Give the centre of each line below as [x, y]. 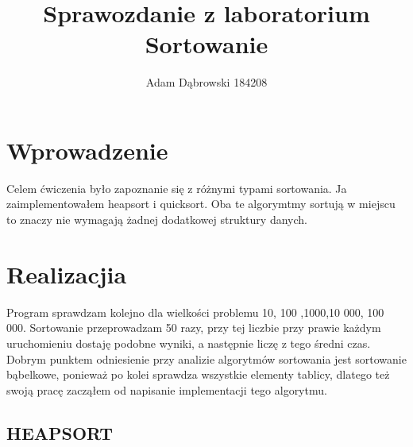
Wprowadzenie [87, 150]
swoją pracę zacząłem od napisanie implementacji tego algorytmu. [167, 389]
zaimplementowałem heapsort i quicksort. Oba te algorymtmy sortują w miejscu [201, 204]
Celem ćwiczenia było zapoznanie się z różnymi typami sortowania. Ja [177, 188]
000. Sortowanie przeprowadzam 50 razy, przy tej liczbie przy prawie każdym [194, 328]
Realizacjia [67, 274]
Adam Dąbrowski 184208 [206, 82]
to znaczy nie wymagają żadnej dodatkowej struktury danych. [157, 220]
